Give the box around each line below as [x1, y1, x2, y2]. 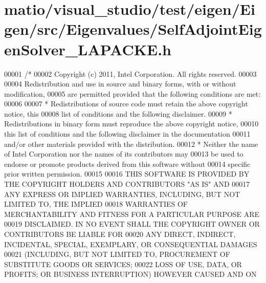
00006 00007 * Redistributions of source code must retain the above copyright [4, 98, 248, 109]
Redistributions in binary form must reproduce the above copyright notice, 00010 [4, 118, 259, 129]
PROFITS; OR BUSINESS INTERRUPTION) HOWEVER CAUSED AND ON [4, 269, 257, 279]
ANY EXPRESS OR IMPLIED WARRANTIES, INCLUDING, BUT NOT [4, 188, 240, 199]
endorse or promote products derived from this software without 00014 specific [4, 158, 251, 169]
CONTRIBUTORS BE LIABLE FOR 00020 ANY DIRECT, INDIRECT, [4, 229, 236, 239]
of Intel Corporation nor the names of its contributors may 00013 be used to [4, 148, 243, 159]
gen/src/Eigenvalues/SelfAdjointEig [4, 18, 262, 39]
